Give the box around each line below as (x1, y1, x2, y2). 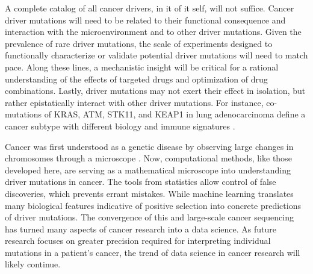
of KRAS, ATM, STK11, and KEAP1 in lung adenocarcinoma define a (44, 108, 306, 120)
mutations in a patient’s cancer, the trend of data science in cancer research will (5, 246, 300, 258)
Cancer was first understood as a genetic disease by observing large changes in (5, 140, 294, 152)
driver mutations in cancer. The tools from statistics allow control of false (5, 175, 276, 188)
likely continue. (5, 258, 61, 270)
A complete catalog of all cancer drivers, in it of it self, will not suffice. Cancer (5, 2, 294, 14)
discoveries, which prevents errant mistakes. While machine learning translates (5, 187, 294, 199)
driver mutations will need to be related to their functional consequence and (5, 13, 286, 26)
